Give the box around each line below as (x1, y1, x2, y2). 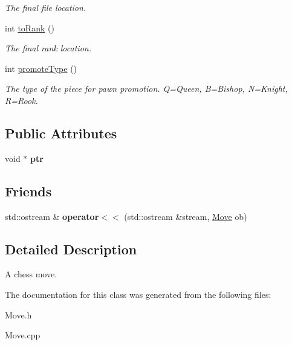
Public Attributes (5, 123, 117, 142)
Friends (5, 181, 52, 200)
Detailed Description (5, 239, 137, 258)
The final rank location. (5, 42, 91, 54)
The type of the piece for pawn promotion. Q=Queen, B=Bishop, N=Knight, (5, 82, 288, 95)
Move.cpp (5, 329, 41, 341)
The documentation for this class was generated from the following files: (5, 288, 271, 300)
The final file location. (5, 1, 86, 13)
